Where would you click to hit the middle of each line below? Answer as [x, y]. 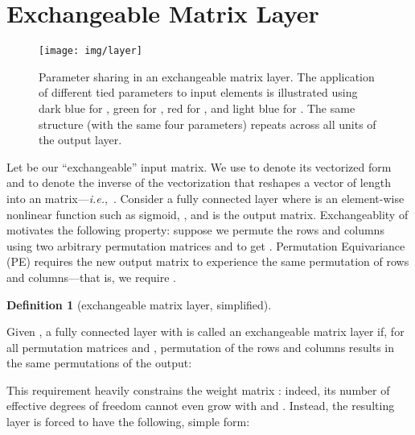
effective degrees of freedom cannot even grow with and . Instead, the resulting [201, 406]
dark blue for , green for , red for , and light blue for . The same [197, 108]
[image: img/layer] [90, 51]
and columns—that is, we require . [92, 277]
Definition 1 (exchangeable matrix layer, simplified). [139, 304]
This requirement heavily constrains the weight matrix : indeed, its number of [198, 389]
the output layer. [80, 140]
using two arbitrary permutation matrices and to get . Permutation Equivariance [206, 245]
